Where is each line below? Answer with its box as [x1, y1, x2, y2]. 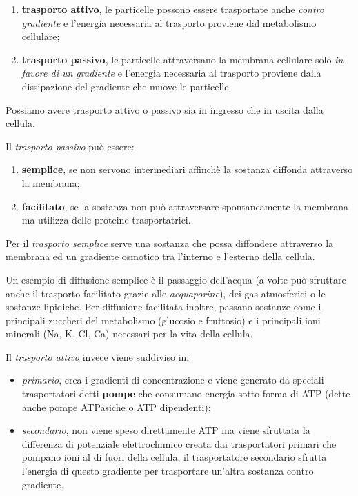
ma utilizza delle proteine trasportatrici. [21, 212, 191, 227]
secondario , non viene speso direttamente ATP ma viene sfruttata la [21, 423, 310, 437]
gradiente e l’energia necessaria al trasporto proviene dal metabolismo [21, 15, 317, 30]
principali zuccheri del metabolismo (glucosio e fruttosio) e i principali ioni [6, 313, 321, 327]
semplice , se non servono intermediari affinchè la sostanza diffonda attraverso [21, 162, 353, 177]
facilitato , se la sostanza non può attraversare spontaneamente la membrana [21, 199, 349, 213]
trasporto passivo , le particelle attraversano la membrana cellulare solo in [21, 52, 344, 66]
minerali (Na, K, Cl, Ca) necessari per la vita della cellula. [6, 326, 253, 341]
